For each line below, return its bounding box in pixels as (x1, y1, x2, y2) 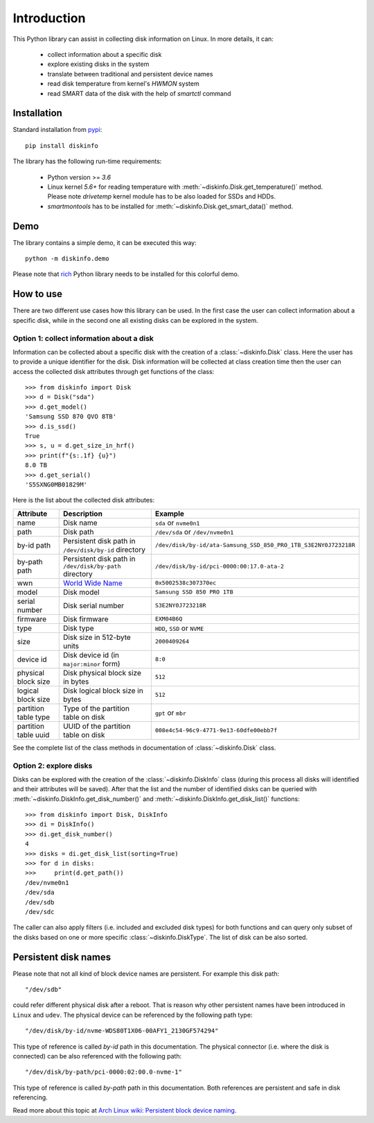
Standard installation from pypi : (12, 126, 103, 134)
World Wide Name (62, 578, 123, 588)
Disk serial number (62, 600, 125, 610)
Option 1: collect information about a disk (12, 333, 154, 343)
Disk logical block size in (62, 686, 143, 695)
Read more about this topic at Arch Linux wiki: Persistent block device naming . (12, 1106, 237, 1114)
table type (17, 712, 51, 722)
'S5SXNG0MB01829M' (25, 480, 88, 489)
